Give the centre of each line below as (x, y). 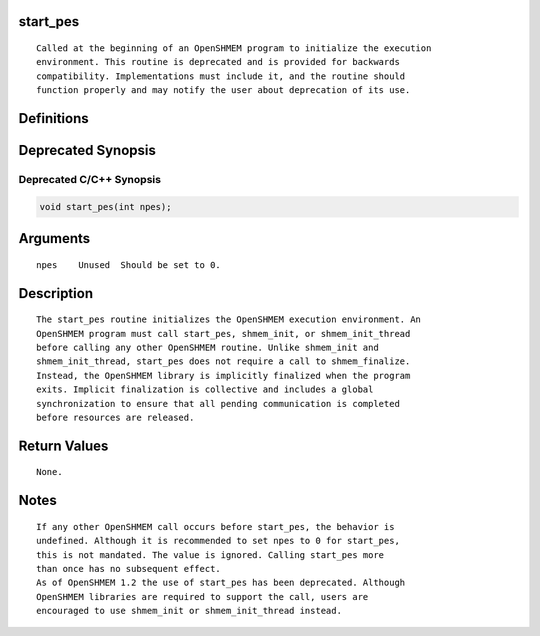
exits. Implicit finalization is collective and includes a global (205, 389)
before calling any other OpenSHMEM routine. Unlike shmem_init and (207, 347)
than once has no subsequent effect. (129, 568)
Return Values (63, 445)
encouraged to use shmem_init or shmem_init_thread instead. (189, 611)
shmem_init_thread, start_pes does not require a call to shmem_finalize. (223, 361)
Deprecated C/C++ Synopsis (90, 179)
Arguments (54, 238)
